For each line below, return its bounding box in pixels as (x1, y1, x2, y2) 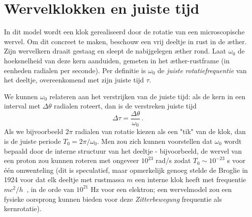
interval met (4, 101, 40, 111)
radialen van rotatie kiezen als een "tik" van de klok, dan (75, 126, 246, 136)
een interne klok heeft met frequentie (135, 174, 246, 185)
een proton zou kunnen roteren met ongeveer (4, 155, 139, 165)
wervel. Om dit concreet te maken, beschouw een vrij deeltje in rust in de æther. (4, 36, 247, 46)
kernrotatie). (4, 203, 42, 214)
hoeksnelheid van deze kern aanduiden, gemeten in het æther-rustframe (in (4, 55, 230, 65)
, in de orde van (27, 184, 74, 194)
